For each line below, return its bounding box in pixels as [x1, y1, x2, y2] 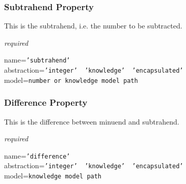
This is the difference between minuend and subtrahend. [4, 116, 179, 127]
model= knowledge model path [4, 170, 102, 181]
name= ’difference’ [4, 150, 70, 161]
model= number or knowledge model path [4, 74, 138, 85]
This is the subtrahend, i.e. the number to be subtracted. [4, 20, 182, 31]
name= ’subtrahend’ [4, 54, 70, 65]
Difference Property [4, 96, 88, 109]
